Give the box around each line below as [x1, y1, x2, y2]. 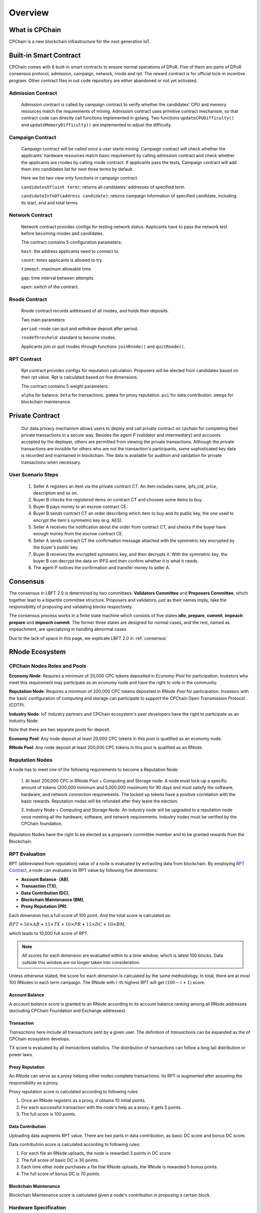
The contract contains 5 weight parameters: [21, 383, 109, 389]
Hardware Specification [9, 1204, 66, 1211]
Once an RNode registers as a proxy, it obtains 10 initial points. [21, 1098, 146, 1103]
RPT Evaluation [9, 851, 46, 857]
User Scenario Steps [9, 471, 59, 478]
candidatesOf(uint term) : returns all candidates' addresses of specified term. [21, 184, 186, 190]
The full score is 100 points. [21, 1111, 77, 1117]
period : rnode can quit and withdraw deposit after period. [21, 326, 138, 331]
